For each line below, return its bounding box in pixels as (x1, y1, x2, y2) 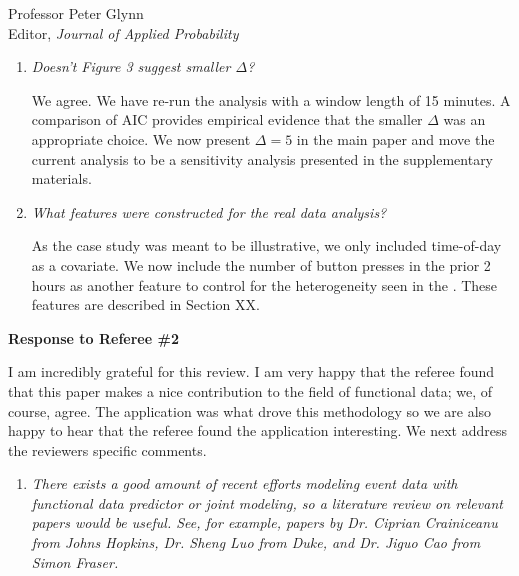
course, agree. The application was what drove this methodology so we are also (8, 400, 492, 421)
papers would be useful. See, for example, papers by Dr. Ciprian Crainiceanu (31, 512, 498, 533)
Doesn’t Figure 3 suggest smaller (31, 56, 231, 77)
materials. (31, 168, 92, 189)
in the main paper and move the (296, 128, 495, 149)
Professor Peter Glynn (8, 3, 144, 23)
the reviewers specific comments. (8, 439, 207, 460)
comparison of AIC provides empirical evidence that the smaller (31, 109, 423, 130)
